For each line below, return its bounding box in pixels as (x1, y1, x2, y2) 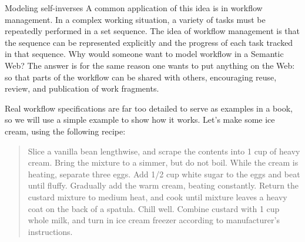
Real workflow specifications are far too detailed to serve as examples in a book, (5, 102, 293, 114)
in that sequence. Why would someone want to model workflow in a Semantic (5, 48, 284, 60)
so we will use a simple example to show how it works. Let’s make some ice (5, 113, 275, 126)
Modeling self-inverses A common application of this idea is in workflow (5, 2, 263, 14)
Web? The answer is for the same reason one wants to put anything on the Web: (5, 59, 295, 71)
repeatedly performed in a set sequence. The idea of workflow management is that (5, 25, 300, 37)
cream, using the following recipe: (5, 125, 126, 137)
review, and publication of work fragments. (5, 82, 159, 95)
